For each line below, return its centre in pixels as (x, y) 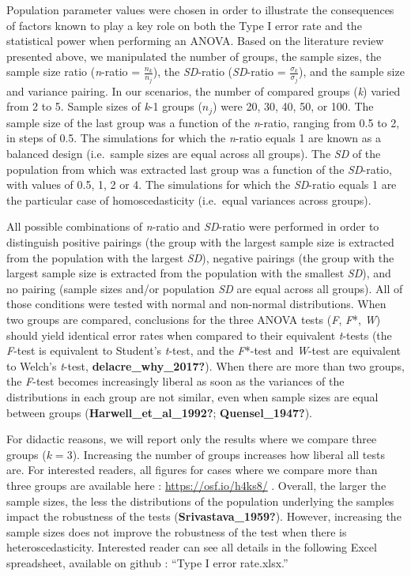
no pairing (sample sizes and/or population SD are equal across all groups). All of (205, 288)
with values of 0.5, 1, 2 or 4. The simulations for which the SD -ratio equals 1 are (202, 184)
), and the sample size (352, 72)
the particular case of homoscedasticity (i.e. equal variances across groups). (189, 200)
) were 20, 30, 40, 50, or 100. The (293, 106)
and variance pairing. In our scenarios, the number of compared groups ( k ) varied (204, 90)
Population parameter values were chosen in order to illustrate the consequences (200, 9)
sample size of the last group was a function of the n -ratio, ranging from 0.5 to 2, (203, 122)
